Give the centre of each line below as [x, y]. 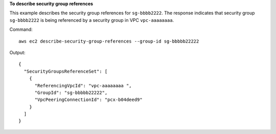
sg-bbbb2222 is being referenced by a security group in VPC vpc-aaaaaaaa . [92, 20]
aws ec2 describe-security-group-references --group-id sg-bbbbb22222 [109, 41]
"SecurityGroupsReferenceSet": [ [66, 71]
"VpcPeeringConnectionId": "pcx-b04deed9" [88, 100]
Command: [21, 29]
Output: [17, 52]
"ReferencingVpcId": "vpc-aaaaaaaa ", [83, 86]
